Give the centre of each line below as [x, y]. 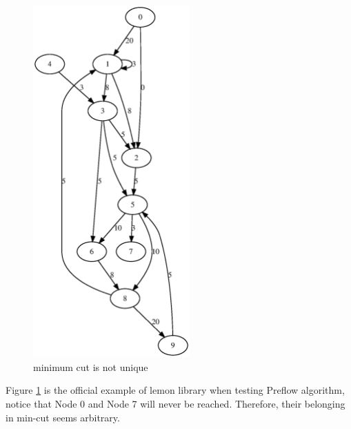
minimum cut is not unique [91, 366]
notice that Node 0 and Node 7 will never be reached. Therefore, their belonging [175, 403]
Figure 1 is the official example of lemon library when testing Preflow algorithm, [175, 390]
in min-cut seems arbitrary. [63, 417]
